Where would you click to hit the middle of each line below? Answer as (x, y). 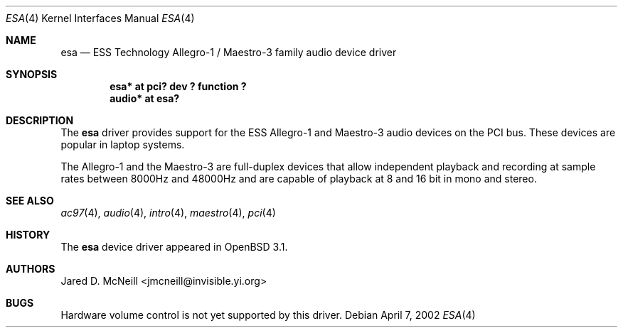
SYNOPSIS (32, 74)
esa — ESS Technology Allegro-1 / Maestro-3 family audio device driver (229, 52)
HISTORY (28, 235)
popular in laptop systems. (123, 144)
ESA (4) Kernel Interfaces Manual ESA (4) (100, 18)
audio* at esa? (145, 98)
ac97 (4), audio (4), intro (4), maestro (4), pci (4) (168, 213)
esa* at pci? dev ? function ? (178, 86)
